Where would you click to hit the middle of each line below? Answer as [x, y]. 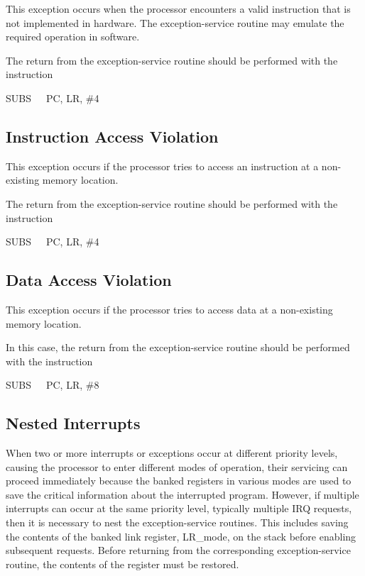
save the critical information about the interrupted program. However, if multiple [182, 494]
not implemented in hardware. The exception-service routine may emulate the [175, 22]
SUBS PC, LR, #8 [53, 385]
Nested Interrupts [73, 423]
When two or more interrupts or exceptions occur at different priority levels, [172, 453]
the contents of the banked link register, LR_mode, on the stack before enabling [181, 536]
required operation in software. [73, 37]
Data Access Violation [89, 280]
